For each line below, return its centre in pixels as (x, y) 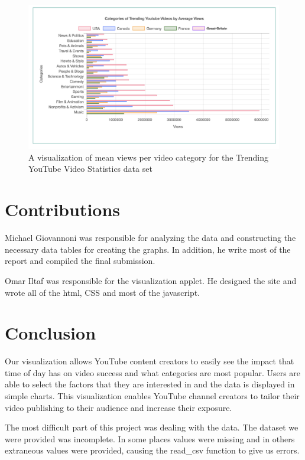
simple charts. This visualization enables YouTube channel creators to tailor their (152, 396)
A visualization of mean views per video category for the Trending (148, 157)
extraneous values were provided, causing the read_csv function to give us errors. (152, 450)
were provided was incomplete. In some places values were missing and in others (150, 438)
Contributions (63, 209)
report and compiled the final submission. (80, 261)
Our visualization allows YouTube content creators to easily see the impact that (150, 361)
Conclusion (51, 333)
